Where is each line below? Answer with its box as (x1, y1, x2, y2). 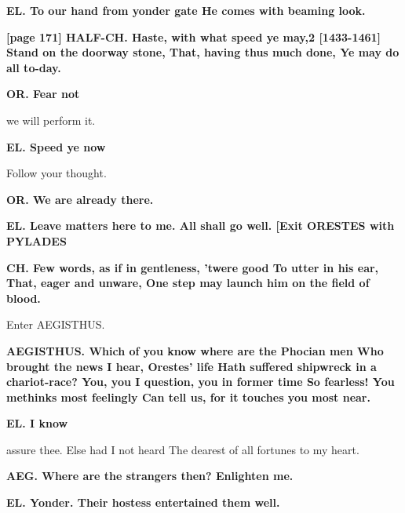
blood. (6, 289, 41, 306)
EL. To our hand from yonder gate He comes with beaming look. (6, 2, 366, 18)
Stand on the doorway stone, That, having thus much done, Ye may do (6, 44, 400, 60)
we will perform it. (6, 111, 96, 128)
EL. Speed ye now (6, 138, 106, 155)
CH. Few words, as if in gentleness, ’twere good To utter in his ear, (6, 259, 379, 275)
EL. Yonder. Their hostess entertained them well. (6, 494, 280, 511)
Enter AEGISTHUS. (6, 316, 105, 333)
